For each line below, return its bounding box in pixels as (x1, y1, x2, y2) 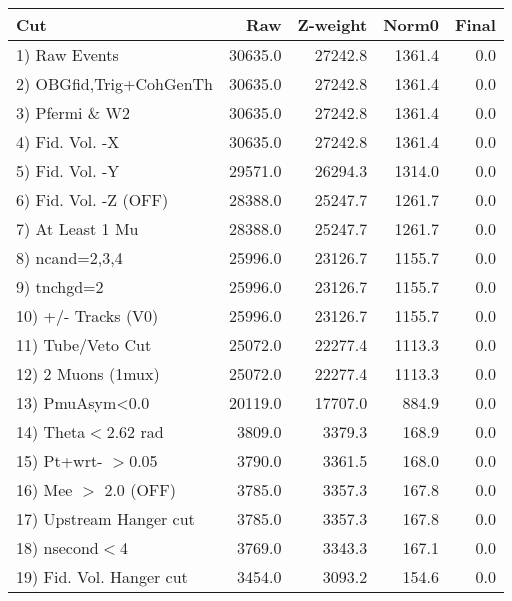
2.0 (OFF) (104, 478, 176, 501)
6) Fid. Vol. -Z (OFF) (16, 188, 169, 211)
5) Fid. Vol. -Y (16, 159, 120, 182)
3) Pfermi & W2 (16, 101, 131, 124)
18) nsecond (16, 536, 99, 559)
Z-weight (297, 13, 368, 36)
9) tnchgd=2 (16, 275, 104, 298)
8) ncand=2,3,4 (16, 246, 123, 269)
